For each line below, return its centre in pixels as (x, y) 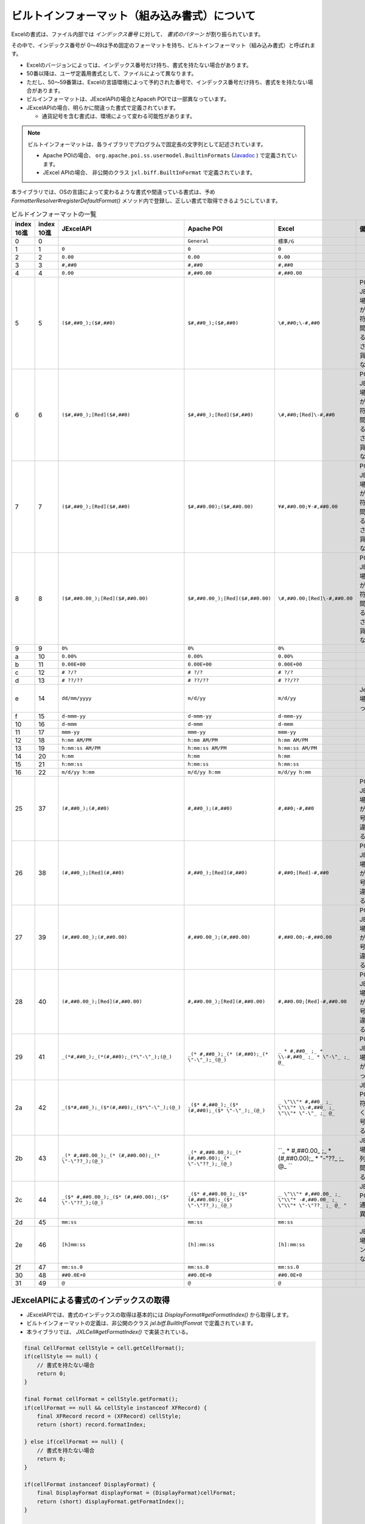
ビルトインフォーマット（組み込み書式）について (134, 16)
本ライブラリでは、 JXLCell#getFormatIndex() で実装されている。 (109, 1331)
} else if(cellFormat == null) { (74, 1442)
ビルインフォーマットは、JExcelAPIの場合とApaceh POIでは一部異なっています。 (128, 99)
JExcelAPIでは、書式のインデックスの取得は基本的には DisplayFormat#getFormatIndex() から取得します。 (159, 1315)
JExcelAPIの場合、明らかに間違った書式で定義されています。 (103, 107)
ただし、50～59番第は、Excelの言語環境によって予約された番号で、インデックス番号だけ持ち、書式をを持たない (167, 82)
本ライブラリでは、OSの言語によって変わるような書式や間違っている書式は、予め (113, 192)
